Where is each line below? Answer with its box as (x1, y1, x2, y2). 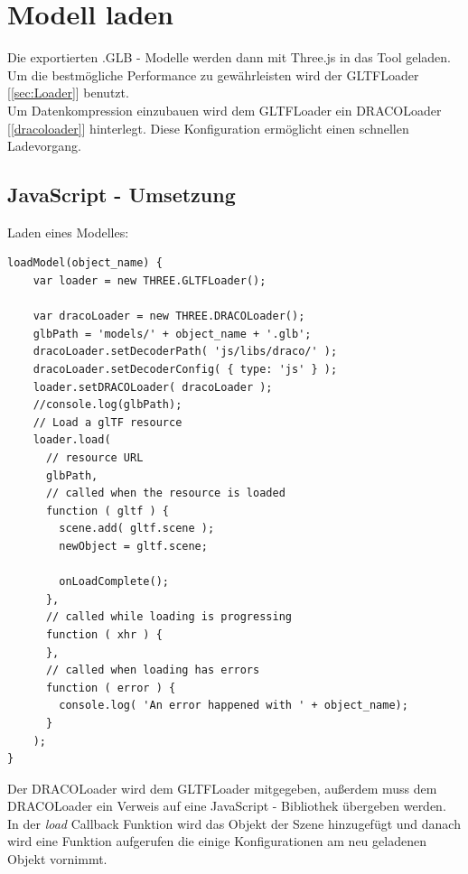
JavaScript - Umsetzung (7, 181, 236, 209)
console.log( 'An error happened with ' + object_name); (59, 699, 408, 712)
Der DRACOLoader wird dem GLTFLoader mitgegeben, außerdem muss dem (7, 778, 437, 797)
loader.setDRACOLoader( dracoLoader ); (33, 380, 273, 394)
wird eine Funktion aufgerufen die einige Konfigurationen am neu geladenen (7, 832, 426, 851)
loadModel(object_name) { (7, 256, 163, 270)
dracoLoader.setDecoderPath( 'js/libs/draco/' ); (33, 345, 338, 358)
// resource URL (45, 451, 144, 465)
